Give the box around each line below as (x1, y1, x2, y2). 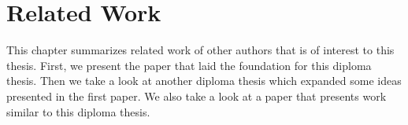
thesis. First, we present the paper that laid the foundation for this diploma (6, 57, 372, 73)
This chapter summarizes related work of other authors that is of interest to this (6, 42, 395, 58)
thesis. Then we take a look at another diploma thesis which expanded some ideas (6, 72, 402, 89)
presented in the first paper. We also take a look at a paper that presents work (6, 87, 387, 104)
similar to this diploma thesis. (6, 103, 150, 119)
